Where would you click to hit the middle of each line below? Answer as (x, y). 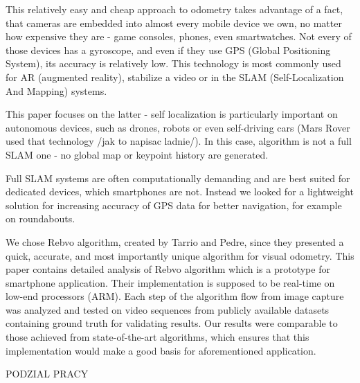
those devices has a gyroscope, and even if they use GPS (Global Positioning (168, 50)
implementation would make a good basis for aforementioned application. (161, 350)
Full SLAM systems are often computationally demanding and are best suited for (178, 178)
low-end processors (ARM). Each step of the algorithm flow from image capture (175, 296)
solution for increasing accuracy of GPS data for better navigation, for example (174, 205)
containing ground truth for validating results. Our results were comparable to (172, 323)
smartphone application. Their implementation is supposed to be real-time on (170, 282)
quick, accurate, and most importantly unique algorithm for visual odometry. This (180, 255)
